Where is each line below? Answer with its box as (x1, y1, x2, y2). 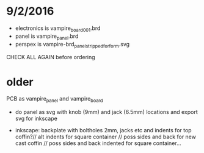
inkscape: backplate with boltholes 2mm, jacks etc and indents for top (15, 127, 192, 134)
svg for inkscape (15, 115, 58, 123)
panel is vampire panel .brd (15, 32, 79, 41)
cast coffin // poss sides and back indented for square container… (15, 140, 181, 147)
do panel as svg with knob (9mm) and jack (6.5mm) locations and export (15, 109, 199, 116)
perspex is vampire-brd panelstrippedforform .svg (15, 40, 130, 49)
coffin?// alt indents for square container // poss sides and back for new (15, 133, 197, 141)
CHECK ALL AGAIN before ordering (6, 54, 96, 61)
